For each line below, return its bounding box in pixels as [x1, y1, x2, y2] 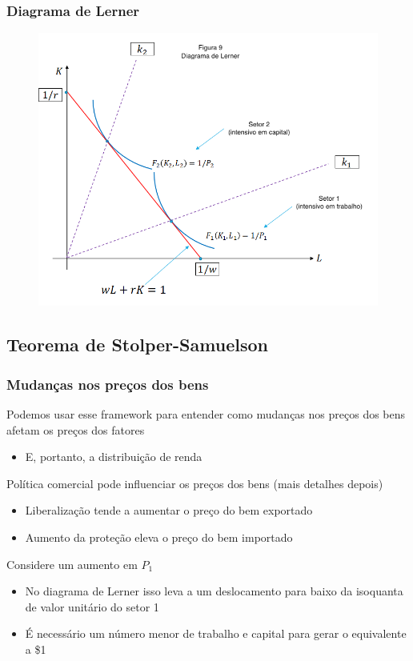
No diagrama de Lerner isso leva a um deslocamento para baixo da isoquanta [25, 583, 403, 599]
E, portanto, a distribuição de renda [25, 448, 202, 465]
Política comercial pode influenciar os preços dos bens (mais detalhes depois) [6, 475, 383, 491]
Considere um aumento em [6, 555, 138, 572]
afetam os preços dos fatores [6, 421, 145, 438]
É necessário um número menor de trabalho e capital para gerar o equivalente [25, 625, 407, 642]
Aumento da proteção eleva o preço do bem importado [25, 528, 293, 545]
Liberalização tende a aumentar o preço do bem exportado [25, 502, 313, 519]
